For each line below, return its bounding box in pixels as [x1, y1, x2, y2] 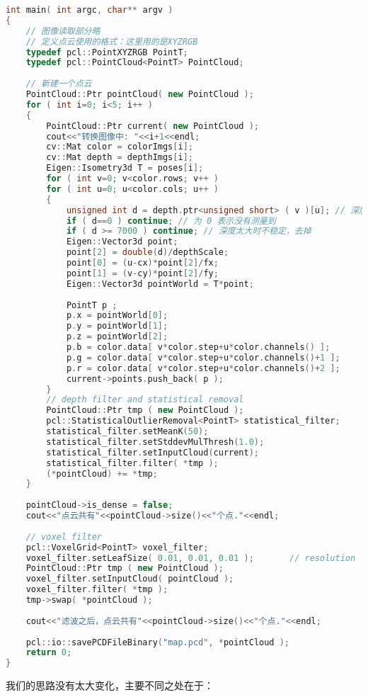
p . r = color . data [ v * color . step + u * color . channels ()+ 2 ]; [66, 363, 340, 373]
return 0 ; [25, 647, 72, 658]
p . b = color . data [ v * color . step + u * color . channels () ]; [66, 342, 330, 352]
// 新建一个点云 [25, 79, 92, 89]
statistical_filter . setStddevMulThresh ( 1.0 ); [46, 436, 265, 447]
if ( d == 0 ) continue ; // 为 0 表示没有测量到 [66, 215, 276, 226]
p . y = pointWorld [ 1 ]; [66, 321, 168, 331]
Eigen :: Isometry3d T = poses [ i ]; [46, 163, 204, 174]
